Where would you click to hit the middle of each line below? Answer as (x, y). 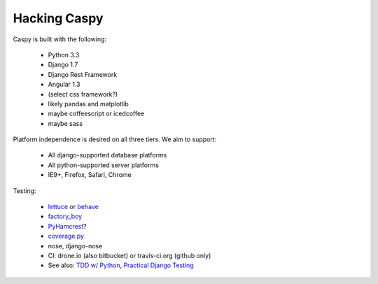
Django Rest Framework (83, 74)
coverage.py (66, 236)
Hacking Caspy (58, 18)
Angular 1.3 (64, 85)
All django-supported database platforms (107, 155)
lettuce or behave (73, 207)
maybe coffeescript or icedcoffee (96, 114)
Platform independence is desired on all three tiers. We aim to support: (115, 139)
